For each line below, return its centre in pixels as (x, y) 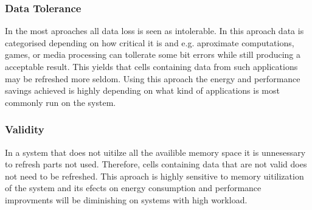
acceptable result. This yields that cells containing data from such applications (151, 66)
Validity (25, 129)
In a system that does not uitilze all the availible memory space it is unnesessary (155, 152)
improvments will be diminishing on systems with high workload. (126, 199)
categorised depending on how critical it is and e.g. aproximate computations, (150, 42)
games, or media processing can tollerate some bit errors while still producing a (153, 54)
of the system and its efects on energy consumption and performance (133, 188)
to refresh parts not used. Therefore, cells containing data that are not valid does (156, 164)
